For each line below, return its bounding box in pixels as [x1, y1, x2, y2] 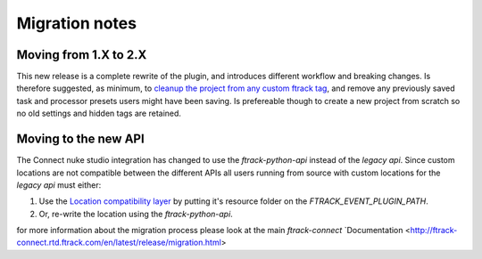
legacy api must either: [16, 179, 102, 190]
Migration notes [16, 13, 137, 33]
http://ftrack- [410, 225, 458, 236]
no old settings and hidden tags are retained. [16, 108, 182, 119]
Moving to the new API [16, 132, 145, 147]
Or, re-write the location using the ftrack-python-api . [38, 208, 234, 219]
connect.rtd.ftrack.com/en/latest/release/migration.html [16, 237, 222, 248]
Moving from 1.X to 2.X [16, 47, 147, 62]
